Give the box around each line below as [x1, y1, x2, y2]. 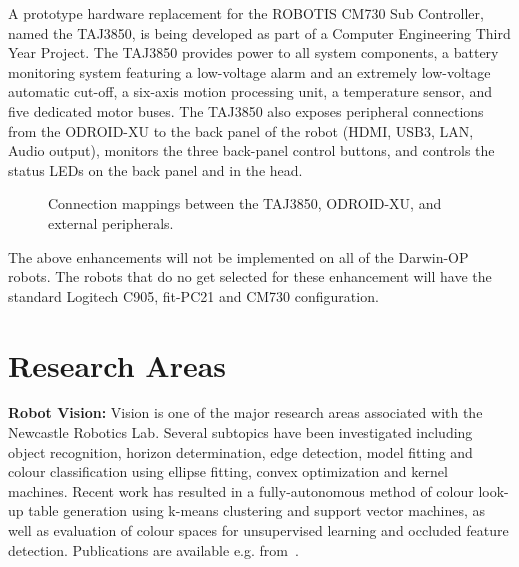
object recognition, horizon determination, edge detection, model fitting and [8, 441, 473, 462]
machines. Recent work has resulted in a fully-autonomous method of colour [8, 480, 474, 501]
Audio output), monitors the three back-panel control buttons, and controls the [8, 140, 495, 161]
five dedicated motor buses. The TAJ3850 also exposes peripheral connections [8, 100, 484, 121]
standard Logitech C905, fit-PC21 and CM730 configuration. [8, 285, 379, 306]
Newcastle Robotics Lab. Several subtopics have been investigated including [8, 422, 473, 443]
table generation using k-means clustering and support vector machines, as [28, 500, 486, 521]
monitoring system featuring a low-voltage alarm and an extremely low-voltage [8, 61, 491, 82]
